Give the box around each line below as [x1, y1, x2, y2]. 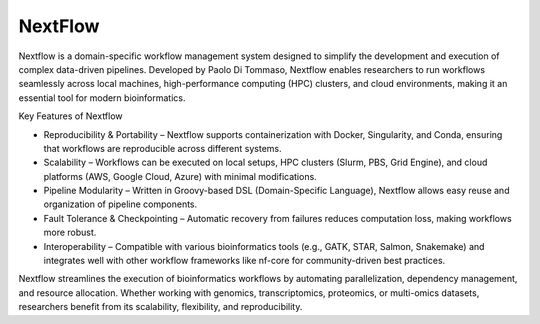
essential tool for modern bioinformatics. [18, 91, 186, 104]
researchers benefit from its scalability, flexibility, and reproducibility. [18, 301, 303, 313]
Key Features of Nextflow [18, 110, 124, 122]
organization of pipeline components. [43, 198, 198, 210]
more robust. [43, 226, 97, 239]
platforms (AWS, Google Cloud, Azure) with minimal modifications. [43, 170, 317, 182]
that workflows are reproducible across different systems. [43, 142, 282, 154]
